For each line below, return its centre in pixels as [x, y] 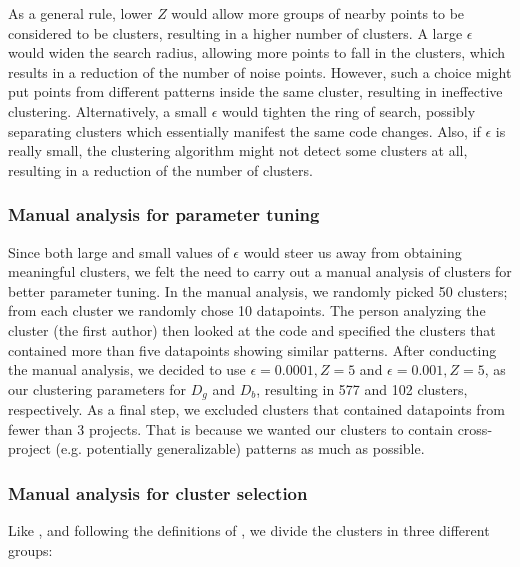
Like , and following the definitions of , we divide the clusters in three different [249, 530]
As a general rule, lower [80, 13]
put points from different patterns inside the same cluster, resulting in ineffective [255, 91]
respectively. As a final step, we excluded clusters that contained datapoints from [256, 409]
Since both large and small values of [118, 251]
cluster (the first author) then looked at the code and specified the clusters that [252, 329]
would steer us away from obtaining [352, 251]
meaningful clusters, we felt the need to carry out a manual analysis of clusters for [260, 271]
